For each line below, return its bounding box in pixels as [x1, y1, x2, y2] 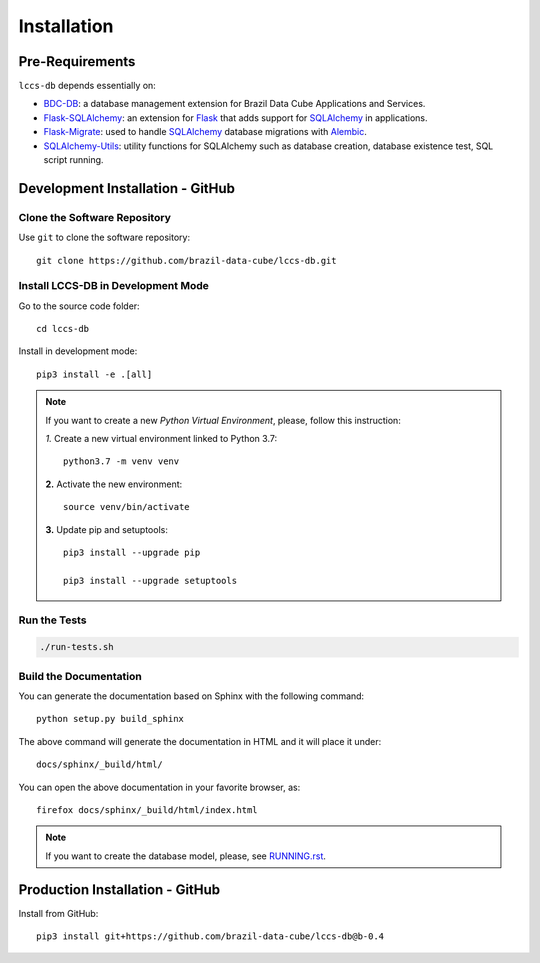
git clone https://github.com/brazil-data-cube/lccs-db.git [36, 255, 337, 266]
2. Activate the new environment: [45, 478, 183, 490]
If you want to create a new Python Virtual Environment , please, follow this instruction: [45, 414, 402, 426]
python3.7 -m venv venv [63, 456, 180, 467]
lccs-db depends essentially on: [18, 80, 157, 92]
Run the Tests [18, 613, 87, 627]
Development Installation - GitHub [18, 180, 235, 197]
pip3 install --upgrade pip [63, 547, 201, 558]
